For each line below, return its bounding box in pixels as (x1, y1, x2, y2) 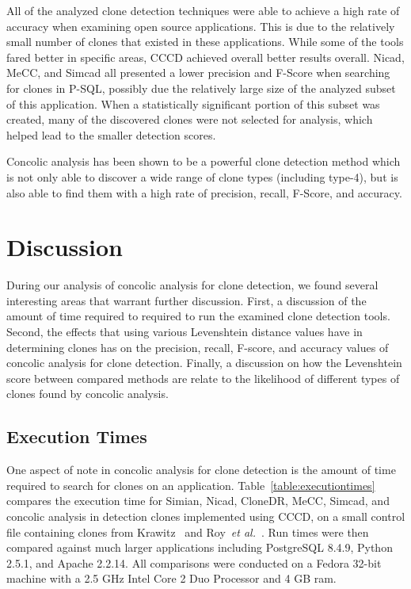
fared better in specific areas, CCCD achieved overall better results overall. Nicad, (6, 48, 405, 65)
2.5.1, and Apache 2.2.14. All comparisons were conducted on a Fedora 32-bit (6, 554, 382, 571)
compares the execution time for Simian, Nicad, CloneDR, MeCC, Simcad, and (6, 492, 390, 509)
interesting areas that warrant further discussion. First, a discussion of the (6, 292, 367, 308)
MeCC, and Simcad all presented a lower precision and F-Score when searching (6, 64, 390, 81)
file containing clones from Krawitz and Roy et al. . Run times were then (6, 523, 369, 540)
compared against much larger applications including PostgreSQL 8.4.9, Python (6, 539, 393, 556)
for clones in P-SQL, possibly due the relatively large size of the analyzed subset (6, 79, 396, 96)
